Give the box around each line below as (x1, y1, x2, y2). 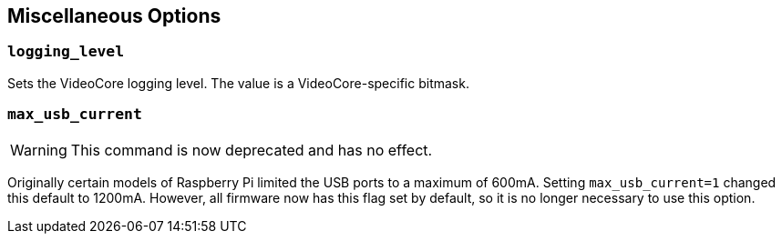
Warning (10, 140, 67, 159)
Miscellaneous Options (7, 5, 221, 27)
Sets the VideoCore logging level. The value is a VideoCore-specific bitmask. (7, 75, 469, 91)
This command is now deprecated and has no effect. (70, 140, 433, 159)
